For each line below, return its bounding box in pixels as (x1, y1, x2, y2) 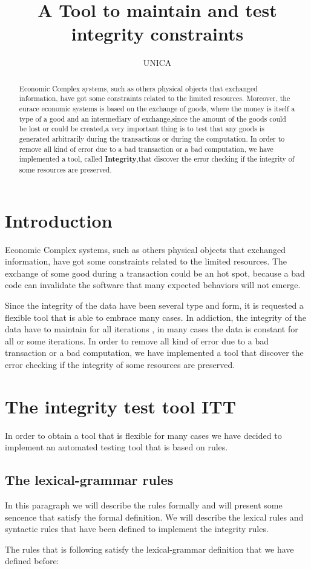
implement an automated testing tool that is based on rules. (5, 441, 228, 453)
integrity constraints (71, 21, 244, 46)
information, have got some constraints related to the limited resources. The (5, 255, 287, 268)
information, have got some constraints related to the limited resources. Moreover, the (19, 93, 290, 104)
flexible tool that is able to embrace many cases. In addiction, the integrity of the (5, 311, 307, 323)
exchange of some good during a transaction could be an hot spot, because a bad (5, 266, 305, 279)
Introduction (5, 208, 113, 232)
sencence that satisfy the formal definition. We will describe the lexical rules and (5, 510, 304, 523)
